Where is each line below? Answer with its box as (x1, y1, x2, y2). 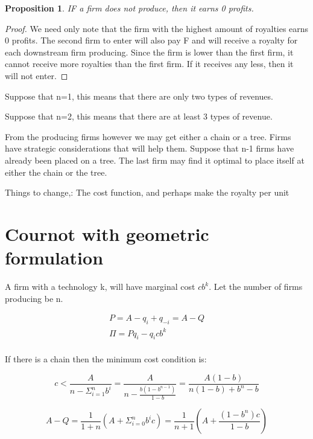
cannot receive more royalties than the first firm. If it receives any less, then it (5, 57, 294, 70)
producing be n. (5, 292, 63, 304)
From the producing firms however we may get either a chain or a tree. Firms (5, 130, 291, 143)
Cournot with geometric (5, 221, 209, 246)
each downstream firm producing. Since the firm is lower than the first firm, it (5, 45, 294, 58)
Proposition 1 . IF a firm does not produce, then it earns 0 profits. (5, 2, 254, 14)
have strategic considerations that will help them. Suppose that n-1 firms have (5, 142, 294, 155)
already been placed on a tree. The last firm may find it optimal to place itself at (5, 153, 305, 166)
